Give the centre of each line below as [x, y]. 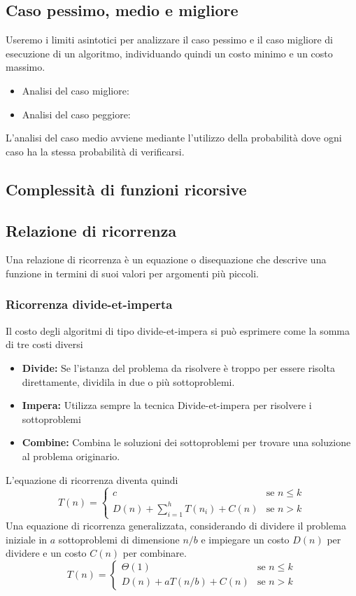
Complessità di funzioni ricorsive [126, 189]
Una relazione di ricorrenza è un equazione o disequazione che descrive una [166, 259]
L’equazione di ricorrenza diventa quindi [92, 479]
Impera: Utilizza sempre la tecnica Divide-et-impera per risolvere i [167, 405]
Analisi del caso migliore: [76, 90]
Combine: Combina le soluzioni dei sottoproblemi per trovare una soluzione [186, 442]
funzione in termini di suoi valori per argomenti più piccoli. [132, 273]
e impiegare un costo [245, 539]
